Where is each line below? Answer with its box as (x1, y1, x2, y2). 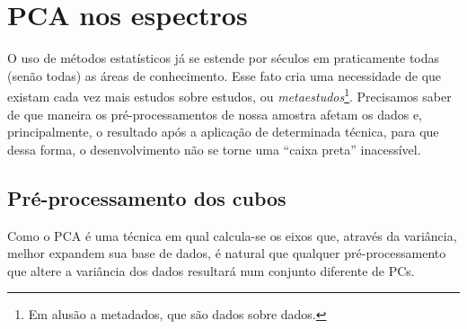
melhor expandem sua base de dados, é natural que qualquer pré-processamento (7, 244, 446, 262)
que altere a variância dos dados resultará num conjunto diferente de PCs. (7, 261, 415, 280)
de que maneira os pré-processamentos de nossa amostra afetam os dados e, (7, 104, 422, 123)
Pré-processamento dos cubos (7, 183, 286, 211)
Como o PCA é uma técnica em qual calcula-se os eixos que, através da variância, (7, 226, 457, 245)
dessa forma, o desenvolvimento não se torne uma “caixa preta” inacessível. (7, 139, 421, 158)
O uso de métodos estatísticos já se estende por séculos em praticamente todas (7, 49, 440, 67)
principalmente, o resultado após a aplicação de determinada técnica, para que (7, 122, 439, 141)
